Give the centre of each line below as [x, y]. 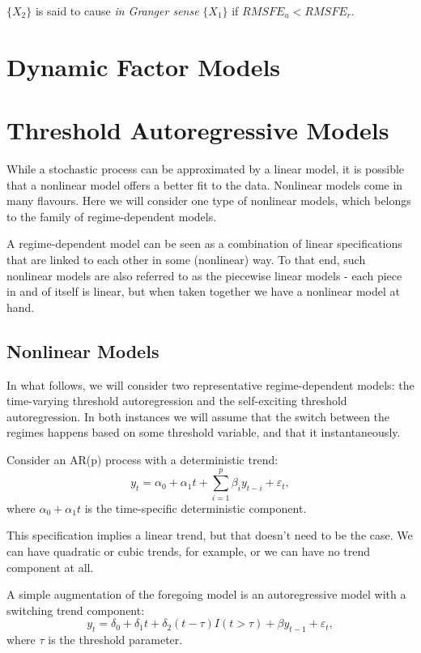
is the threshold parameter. [115, 640]
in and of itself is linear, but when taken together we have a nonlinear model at [203, 291]
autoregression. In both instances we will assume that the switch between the [198, 416]
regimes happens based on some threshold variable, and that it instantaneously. [204, 432]
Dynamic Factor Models [144, 66]
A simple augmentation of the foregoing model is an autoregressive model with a [206, 594]
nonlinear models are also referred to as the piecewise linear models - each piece [204, 275]
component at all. [50, 567]
